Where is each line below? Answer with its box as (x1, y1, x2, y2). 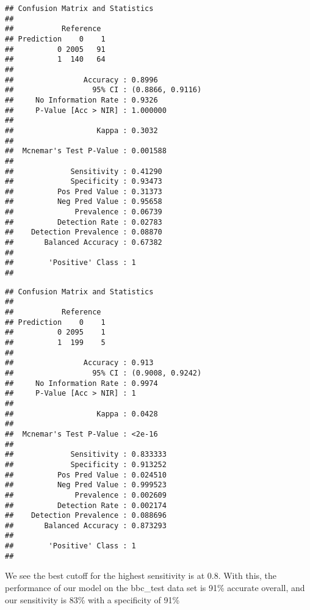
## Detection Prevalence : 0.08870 (5, 228, 162, 237)
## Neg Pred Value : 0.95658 (5, 197, 162, 206)
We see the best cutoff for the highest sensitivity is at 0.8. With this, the (5, 569, 277, 582)
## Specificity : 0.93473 (5, 177, 162, 186)
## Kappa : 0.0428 (5, 409, 158, 418)
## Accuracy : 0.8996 (5, 75, 158, 84)
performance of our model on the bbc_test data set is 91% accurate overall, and (5, 581, 305, 594)
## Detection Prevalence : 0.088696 (5, 511, 167, 520)
